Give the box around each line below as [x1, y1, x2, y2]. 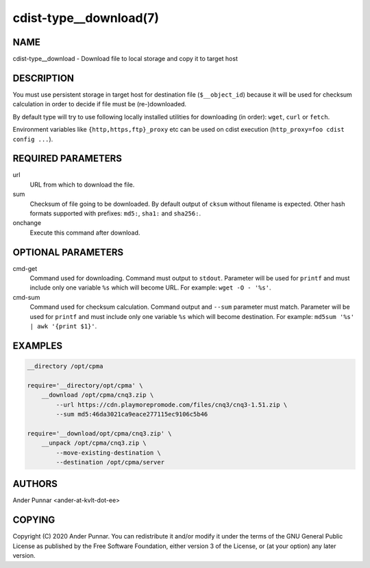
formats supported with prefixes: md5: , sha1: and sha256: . [29, 209, 201, 217]
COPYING [12, 514, 56, 526]
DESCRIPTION [12, 72, 75, 84]
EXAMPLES [12, 340, 63, 351]
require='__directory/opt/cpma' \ [27, 381, 143, 389]
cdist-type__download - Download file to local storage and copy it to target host [12, 55, 238, 63]
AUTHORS [12, 478, 58, 490]
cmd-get [12, 264, 38, 272]
